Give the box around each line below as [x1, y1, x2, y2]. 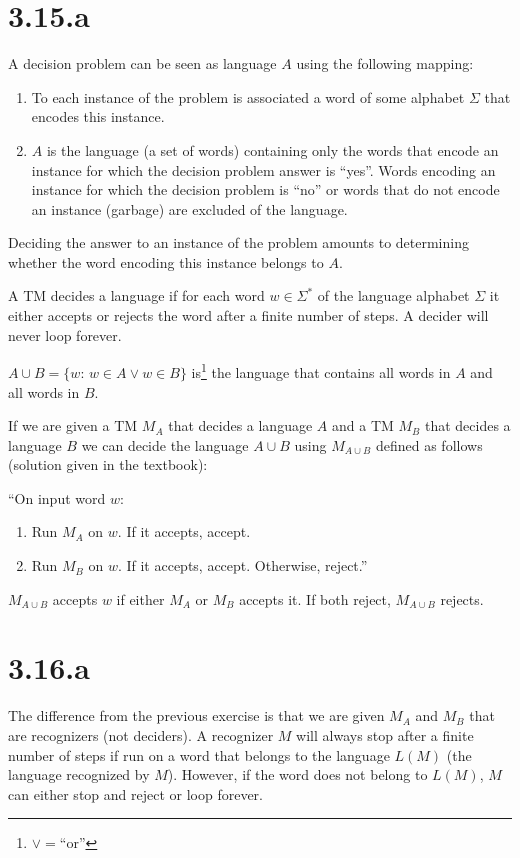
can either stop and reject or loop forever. [8, 783, 263, 804]
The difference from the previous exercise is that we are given [8, 705, 385, 726]
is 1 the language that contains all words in [191, 359, 451, 382]
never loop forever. [8, 324, 122, 345]
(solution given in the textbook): [8, 454, 208, 475]
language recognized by [8, 764, 150, 785]
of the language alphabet [317, 285, 470, 306]
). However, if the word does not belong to [167, 764, 428, 785]
